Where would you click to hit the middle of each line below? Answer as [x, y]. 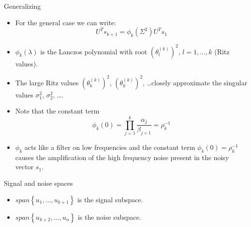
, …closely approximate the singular [195, 82]
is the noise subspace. [109, 217]
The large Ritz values [47, 82]
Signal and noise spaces [38, 183]
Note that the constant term [57, 111]
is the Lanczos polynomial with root [94, 51]
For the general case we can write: [66, 22]
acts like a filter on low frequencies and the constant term [110, 147]
